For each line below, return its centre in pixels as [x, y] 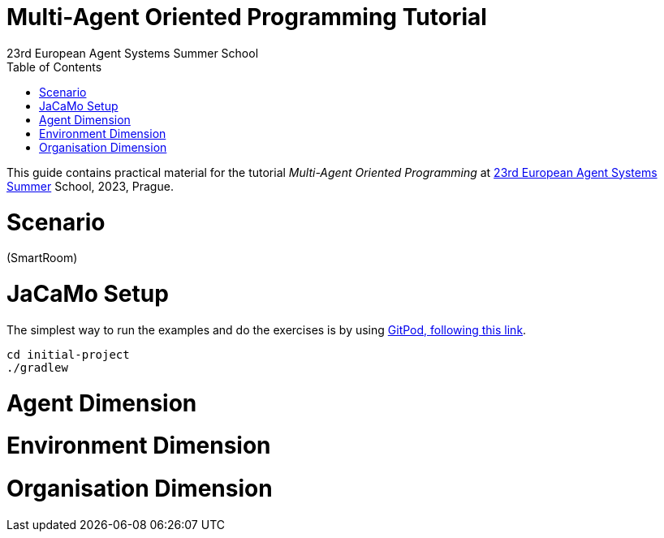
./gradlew [37, 367]
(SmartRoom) [42, 258]
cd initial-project [68, 354]
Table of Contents [54, 67]
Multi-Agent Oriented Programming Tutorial [247, 17]
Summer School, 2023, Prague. [90, 186]
